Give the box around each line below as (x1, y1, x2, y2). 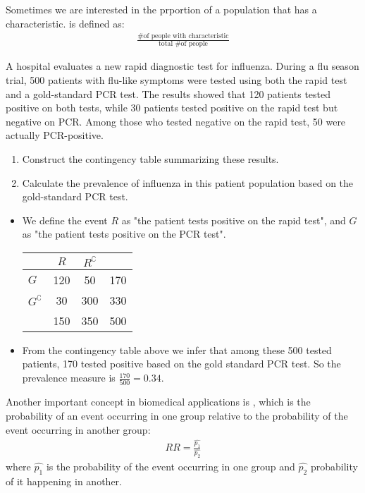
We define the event (22, 212, 108, 227)
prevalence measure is (22, 370, 116, 385)
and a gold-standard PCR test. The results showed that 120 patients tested (6, 86, 331, 101)
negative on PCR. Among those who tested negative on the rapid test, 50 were (6, 114, 346, 128)
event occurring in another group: (6, 422, 151, 437)
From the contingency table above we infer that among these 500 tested (22, 342, 332, 357)
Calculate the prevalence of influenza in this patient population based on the (22, 175, 354, 190)
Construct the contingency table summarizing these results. (22, 151, 279, 166)
